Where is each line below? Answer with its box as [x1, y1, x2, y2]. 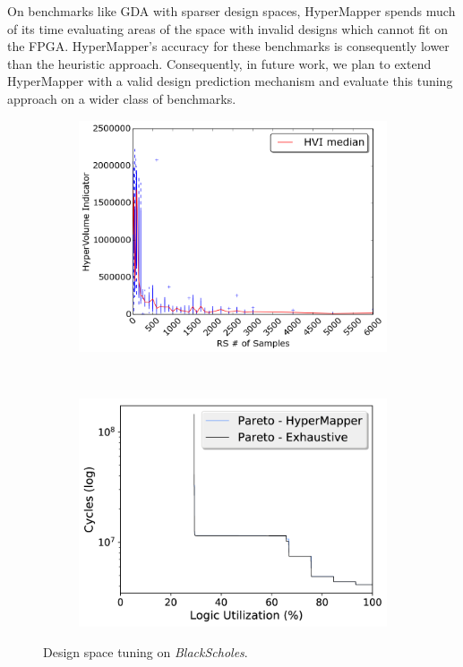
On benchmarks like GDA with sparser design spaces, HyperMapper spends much [7, 2, 456, 20]
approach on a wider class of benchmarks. [7, 89, 236, 107]
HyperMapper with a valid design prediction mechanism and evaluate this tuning [7, 72, 453, 90]
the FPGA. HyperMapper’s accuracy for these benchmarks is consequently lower [7, 37, 450, 56]
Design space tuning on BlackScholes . [43, 643, 248, 662]
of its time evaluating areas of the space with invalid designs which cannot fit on [7, 19, 448, 38]
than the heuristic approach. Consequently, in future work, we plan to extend [7, 54, 432, 73]
